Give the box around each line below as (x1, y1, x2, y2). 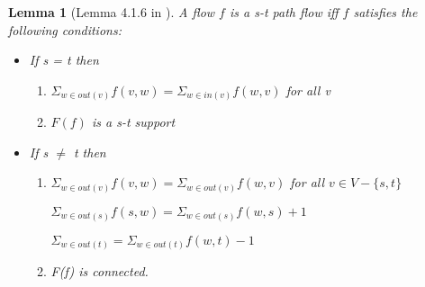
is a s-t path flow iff (229, 3, 339, 21)
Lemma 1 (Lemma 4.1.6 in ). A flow (8, 3, 215, 21)
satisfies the (353, 3, 418, 21)
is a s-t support (91, 112, 176, 131)
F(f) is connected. (50, 262, 149, 281)
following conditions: (8, 20, 122, 39)
